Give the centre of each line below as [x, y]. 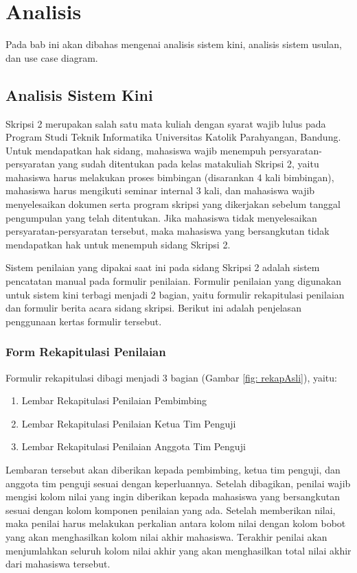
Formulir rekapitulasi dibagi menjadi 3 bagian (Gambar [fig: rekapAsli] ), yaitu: [171, 377]
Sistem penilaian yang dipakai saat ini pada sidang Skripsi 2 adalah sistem [163, 267]
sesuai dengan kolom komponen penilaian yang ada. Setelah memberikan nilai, [171, 510]
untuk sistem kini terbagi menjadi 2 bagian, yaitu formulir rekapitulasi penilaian [175, 294]
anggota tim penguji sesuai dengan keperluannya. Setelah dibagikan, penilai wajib [178, 483]
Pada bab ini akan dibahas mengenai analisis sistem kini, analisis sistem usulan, [174, 44]
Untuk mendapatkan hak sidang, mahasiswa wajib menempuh [136, 150]
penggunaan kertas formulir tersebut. [84, 321]
